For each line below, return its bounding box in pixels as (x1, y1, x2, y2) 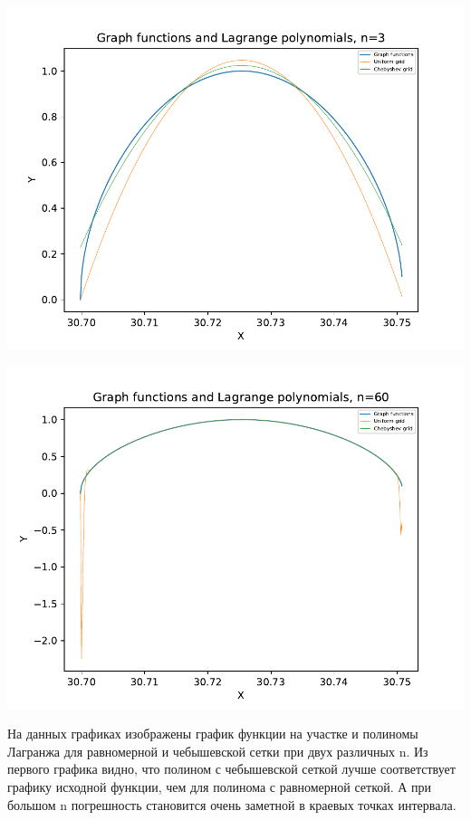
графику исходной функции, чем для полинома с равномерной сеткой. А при (7, 777, 432, 796)
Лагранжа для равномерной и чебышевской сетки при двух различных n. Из (7, 741, 428, 760)
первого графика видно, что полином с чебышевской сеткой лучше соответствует (7, 759, 456, 778)
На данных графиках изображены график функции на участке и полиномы (7, 724, 418, 743)
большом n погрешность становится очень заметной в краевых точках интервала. (7, 795, 457, 814)
